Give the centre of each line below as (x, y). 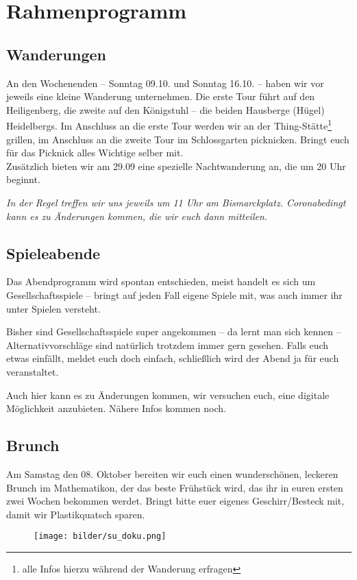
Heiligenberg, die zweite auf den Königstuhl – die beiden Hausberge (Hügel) (165, 109)
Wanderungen (56, 54)
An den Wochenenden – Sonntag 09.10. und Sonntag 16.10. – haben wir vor (165, 83)
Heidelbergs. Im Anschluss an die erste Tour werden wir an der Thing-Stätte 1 (169, 125)
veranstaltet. (33, 371)
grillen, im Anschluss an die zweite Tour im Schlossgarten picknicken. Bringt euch (178, 139)
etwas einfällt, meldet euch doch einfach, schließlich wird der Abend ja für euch (173, 358)
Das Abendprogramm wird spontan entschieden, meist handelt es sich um (161, 281)
